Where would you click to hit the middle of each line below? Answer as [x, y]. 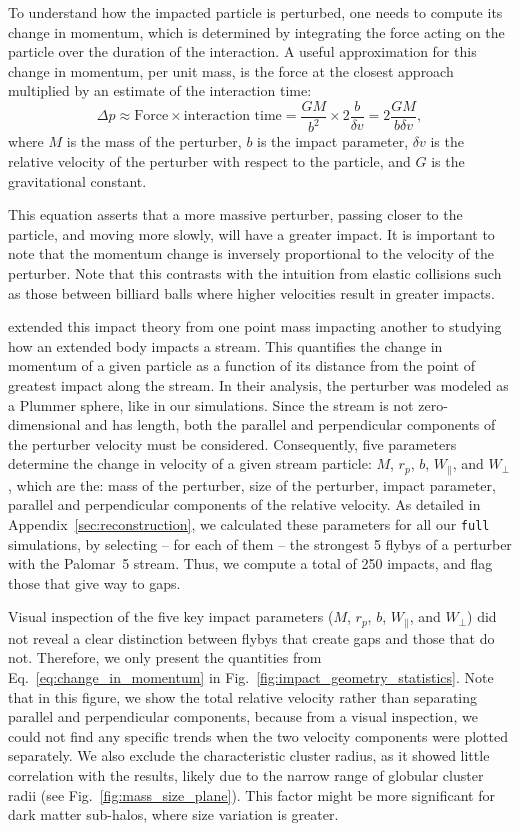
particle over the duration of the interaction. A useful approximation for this [242, 51]
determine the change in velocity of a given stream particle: [190, 463]
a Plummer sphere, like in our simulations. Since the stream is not [211, 404]
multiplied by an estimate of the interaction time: [160, 90]
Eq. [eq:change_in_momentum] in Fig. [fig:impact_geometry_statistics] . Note [251, 677]
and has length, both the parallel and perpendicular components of [290, 424]
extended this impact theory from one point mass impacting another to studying [255, 326]
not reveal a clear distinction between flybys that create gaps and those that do [251, 637]
